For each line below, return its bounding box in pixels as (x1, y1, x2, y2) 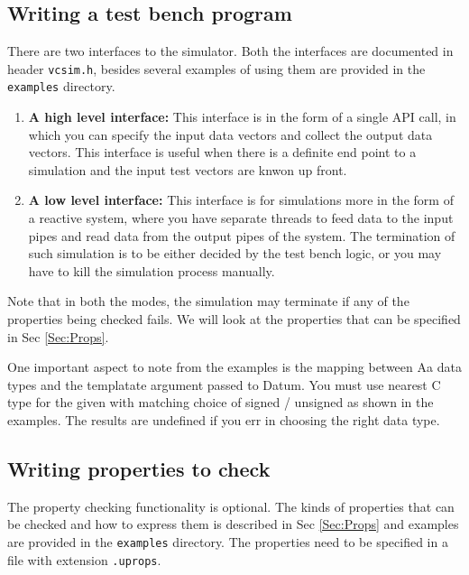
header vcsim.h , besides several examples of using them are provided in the (7, 59, 426, 78)
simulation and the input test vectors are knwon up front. (28, 160, 347, 179)
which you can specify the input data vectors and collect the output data (28, 125, 433, 144)
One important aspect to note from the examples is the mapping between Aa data (7, 357, 462, 376)
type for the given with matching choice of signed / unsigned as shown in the (7, 393, 434, 412)
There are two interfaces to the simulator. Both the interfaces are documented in (7, 42, 454, 60)
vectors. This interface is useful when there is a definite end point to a (28, 143, 417, 162)
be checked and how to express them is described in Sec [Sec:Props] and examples (7, 515, 459, 533)
